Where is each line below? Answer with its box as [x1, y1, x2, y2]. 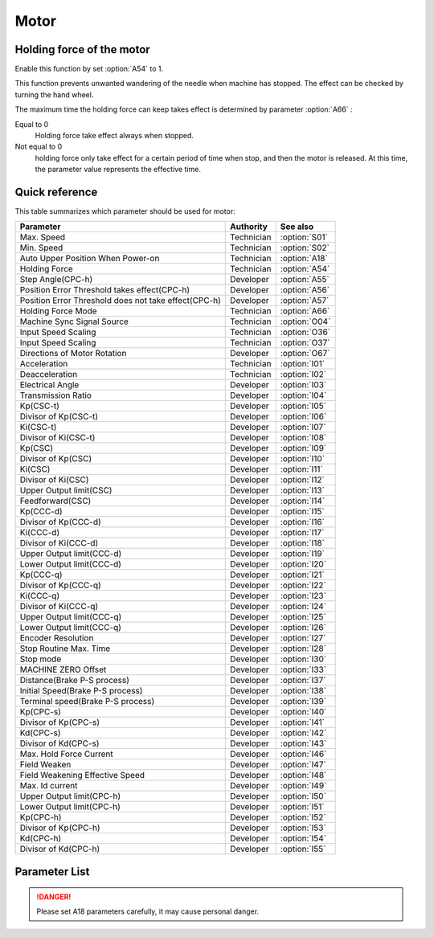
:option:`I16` [280, 517, 325, 528]
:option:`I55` [280, 844, 326, 855]
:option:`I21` [280, 569, 325, 580]
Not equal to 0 [14, 141, 63, 152]
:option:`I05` [280, 400, 327, 411]
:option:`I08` [280, 432, 327, 444]
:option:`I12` [280, 474, 325, 485]
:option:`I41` [280, 717, 325, 728]
